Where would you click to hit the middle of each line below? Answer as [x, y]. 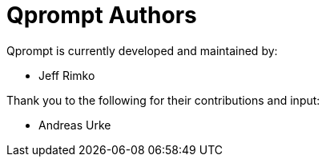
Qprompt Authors [102, 15]
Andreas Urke [75, 125]
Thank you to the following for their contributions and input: [163, 100]
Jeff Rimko [67, 75]
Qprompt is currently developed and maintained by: [142, 50]
